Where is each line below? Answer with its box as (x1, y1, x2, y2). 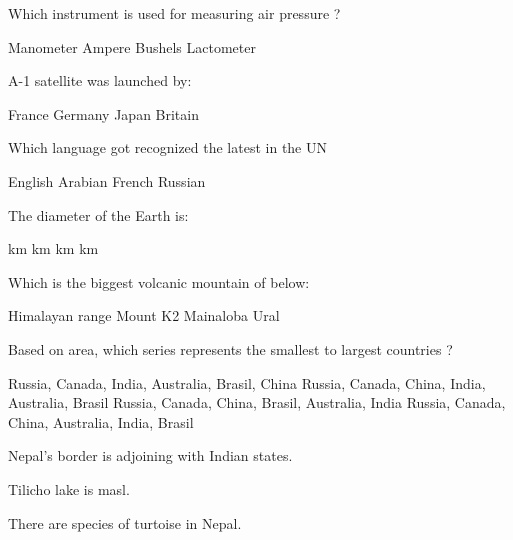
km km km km (8, 238, 99, 259)
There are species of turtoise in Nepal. (8, 512, 242, 533)
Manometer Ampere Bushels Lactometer (8, 36, 256, 57)
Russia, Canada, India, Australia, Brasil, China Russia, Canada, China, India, (8, 372, 486, 393)
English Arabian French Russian (8, 170, 206, 191)
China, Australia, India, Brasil (8, 411, 194, 432)
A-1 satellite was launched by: (8, 70, 192, 91)
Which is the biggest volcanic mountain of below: (8, 271, 310, 292)
